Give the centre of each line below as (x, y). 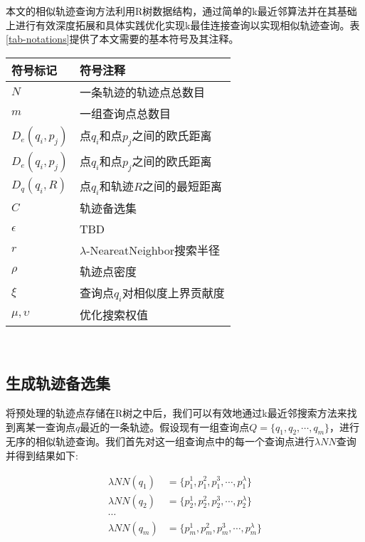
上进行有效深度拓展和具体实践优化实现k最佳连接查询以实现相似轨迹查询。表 (183, 25)
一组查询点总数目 (125, 113)
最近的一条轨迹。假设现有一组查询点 (165, 426)
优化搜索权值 (113, 315)
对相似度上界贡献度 (173, 292)
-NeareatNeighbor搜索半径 (153, 250)
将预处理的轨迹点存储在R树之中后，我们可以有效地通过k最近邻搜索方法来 (176, 412)
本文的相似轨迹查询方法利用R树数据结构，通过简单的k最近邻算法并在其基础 (181, 11)
